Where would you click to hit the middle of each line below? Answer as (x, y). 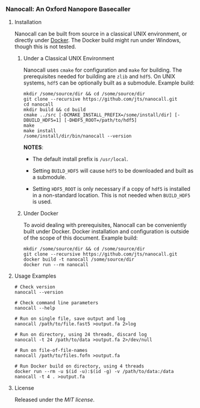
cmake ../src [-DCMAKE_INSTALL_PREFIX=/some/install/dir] (98, 115)
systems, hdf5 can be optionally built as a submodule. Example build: (109, 83)
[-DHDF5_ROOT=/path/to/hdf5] (100, 120)
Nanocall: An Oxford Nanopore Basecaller (68, 9)
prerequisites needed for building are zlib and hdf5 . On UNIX (99, 77)
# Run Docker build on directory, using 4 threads (79, 366)
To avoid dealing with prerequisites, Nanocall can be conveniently (105, 225)
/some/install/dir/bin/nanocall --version (77, 136)
